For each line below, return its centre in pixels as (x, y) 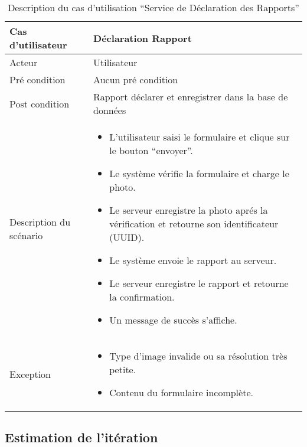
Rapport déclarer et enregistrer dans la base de (191, 97)
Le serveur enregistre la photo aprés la (189, 210)
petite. (123, 369)
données (110, 110)
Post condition (40, 103)
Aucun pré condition (136, 79)
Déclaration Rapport (143, 38)
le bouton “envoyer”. (151, 150)
